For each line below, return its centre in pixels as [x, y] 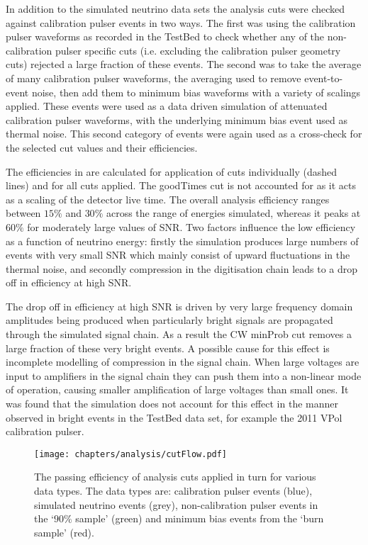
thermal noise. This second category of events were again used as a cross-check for [184, 134]
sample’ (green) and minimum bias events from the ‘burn [200, 518]
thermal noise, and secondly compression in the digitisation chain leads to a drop [182, 268]
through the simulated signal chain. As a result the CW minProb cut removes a [179, 334]
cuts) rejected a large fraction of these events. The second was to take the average [184, 64]
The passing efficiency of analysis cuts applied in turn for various [175, 477]
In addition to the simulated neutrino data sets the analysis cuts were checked [175, 9]
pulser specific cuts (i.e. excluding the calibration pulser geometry [198, 50]
